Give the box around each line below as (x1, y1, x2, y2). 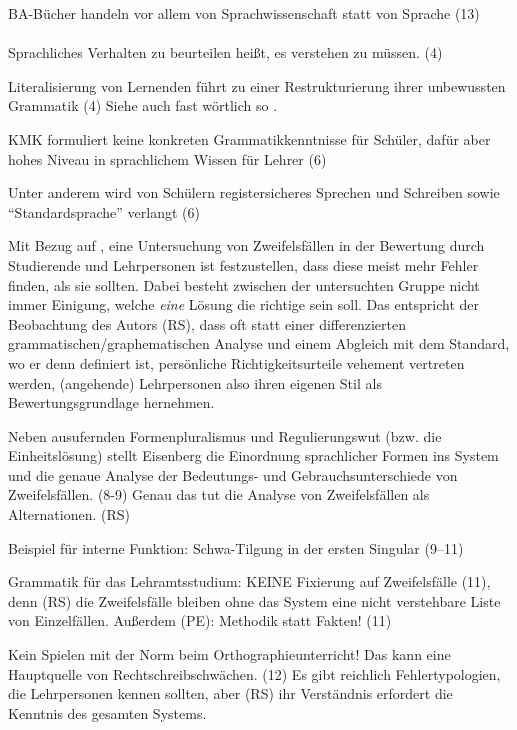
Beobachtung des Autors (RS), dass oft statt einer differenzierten (8, 313, 406, 334)
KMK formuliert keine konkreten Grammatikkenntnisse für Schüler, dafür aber (8, 128, 491, 149)
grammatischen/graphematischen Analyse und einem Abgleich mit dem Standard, (8, 333, 510, 354)
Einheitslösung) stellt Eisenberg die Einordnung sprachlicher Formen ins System (8, 445, 499, 466)
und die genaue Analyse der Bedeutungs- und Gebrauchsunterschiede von (8, 464, 458, 485)
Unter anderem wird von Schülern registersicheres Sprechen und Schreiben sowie (8, 182, 500, 203)
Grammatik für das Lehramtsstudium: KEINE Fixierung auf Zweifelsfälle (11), (8, 571, 491, 592)
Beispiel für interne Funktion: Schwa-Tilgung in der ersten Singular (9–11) (8, 537, 464, 558)
